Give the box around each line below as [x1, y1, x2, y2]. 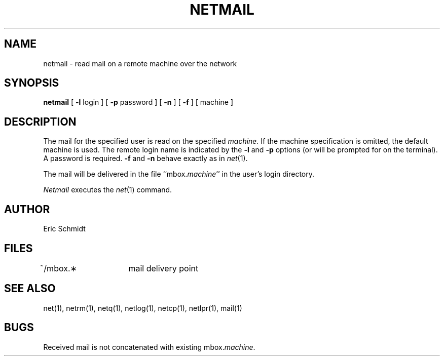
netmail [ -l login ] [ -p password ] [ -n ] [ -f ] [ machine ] [43, 98, 234, 107]
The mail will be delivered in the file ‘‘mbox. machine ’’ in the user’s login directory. [43, 170, 315, 179]
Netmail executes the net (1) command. [43, 185, 172, 194]
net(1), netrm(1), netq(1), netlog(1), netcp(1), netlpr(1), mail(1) [43, 303, 242, 312]
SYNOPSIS [4, 76, 59, 90]
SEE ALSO [4, 282, 56, 295]
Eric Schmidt [43, 224, 86, 233]
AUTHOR [4, 203, 50, 216]
